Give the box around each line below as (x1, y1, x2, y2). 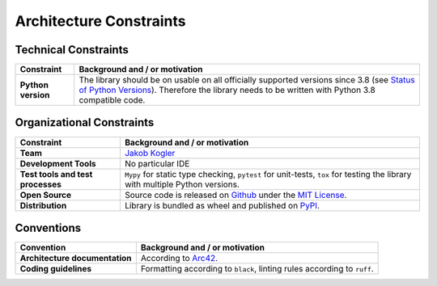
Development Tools (19, 158, 96, 169)
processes (19, 179, 62, 190)
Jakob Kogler (124, 147, 176, 158)
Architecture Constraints (15, 12, 186, 30)
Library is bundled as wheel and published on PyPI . (124, 200, 320, 211)
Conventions (15, 221, 82, 234)
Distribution (19, 200, 67, 211)
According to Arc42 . (140, 253, 218, 264)
